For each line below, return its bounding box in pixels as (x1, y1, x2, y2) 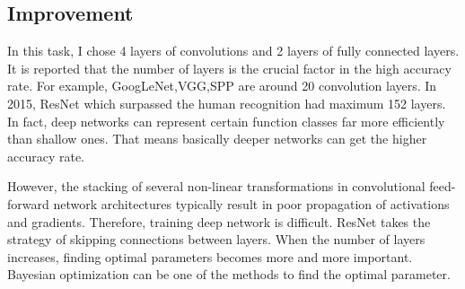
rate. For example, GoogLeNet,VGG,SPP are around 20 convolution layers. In (7, 76, 437, 95)
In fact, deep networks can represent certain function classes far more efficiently (7, 111, 445, 130)
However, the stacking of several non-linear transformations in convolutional (7, 177, 426, 196)
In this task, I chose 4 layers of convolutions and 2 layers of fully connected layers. (7, 41, 460, 60)
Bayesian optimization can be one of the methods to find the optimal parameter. (7, 265, 451, 284)
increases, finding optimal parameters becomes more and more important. (7, 247, 413, 266)
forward (7, 194, 49, 213)
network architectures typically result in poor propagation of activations (53, 194, 450, 213)
